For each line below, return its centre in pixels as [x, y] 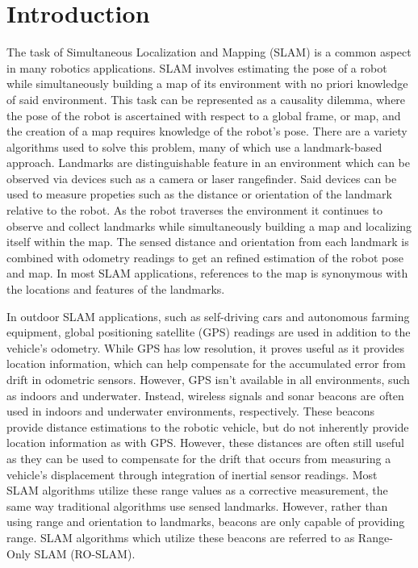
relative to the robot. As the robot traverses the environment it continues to [195, 210]
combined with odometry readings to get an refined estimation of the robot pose [205, 257]
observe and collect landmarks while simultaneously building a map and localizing [209, 226]
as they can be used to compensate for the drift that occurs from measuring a [199, 458]
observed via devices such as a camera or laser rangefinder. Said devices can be [202, 178]
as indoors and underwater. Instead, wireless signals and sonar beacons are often [205, 395]
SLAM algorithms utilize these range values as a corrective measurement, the [197, 490]
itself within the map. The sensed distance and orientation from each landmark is [208, 242]
